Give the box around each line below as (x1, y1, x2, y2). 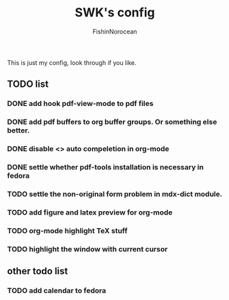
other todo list (7, 265, 68, 277)
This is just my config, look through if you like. (7, 58, 137, 66)
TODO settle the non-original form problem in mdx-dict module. (7, 189, 223, 199)
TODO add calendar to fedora (7, 286, 107, 295)
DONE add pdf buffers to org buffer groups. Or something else (7, 118, 217, 127)
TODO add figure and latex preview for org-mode (7, 207, 173, 217)
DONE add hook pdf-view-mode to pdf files (7, 99, 154, 109)
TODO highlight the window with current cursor (7, 244, 168, 254)
